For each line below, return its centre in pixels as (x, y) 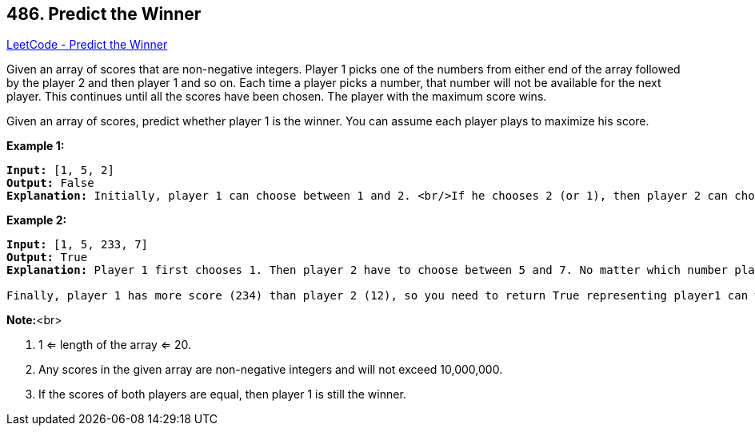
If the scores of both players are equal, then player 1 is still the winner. (222, 394)
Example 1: (36, 146)
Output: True (47, 258)
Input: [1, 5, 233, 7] (78, 245)
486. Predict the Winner (104, 14)
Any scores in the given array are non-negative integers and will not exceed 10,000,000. (271, 370)
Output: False (50, 183)
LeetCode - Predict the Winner (87, 45)
